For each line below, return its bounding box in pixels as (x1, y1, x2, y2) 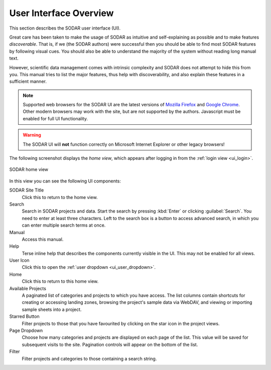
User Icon (9, 257, 30, 263)
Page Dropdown (9, 327, 43, 333)
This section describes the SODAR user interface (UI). (9, 25, 121, 31)
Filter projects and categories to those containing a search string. (22, 355, 157, 361)
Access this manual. (22, 236, 64, 242)
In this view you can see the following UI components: (9, 178, 121, 184)
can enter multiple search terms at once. (22, 222, 106, 228)
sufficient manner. (9, 78, 47, 85)
